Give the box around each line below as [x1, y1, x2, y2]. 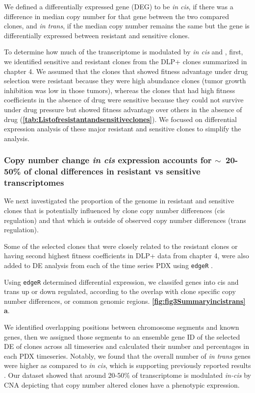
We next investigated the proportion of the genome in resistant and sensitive [4, 196, 234, 206]
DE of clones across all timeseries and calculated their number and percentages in [4, 341, 249, 351]
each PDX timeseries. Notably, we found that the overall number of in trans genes [4, 350, 251, 361]
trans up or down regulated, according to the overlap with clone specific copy [4, 286, 236, 296]
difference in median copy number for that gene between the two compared [4, 11, 229, 21]
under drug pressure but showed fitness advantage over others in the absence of [4, 104, 242, 114]
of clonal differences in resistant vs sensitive [24, 165, 201, 177]
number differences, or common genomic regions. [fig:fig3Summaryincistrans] [4, 295, 246, 306]
